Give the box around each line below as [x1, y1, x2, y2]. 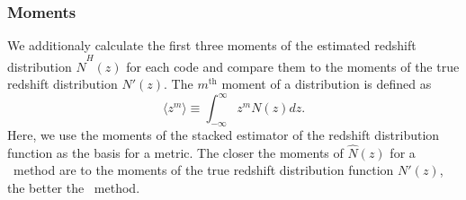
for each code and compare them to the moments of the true [126, 57, 460, 75]
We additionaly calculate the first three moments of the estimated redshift [7, 36, 417, 55]
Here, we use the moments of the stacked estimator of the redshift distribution [7, 126, 440, 144]
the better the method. [7, 178, 140, 197]
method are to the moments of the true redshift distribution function [13, 161, 394, 179]
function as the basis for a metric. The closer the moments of [7, 143, 344, 161]
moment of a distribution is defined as [221, 74, 432, 93]
